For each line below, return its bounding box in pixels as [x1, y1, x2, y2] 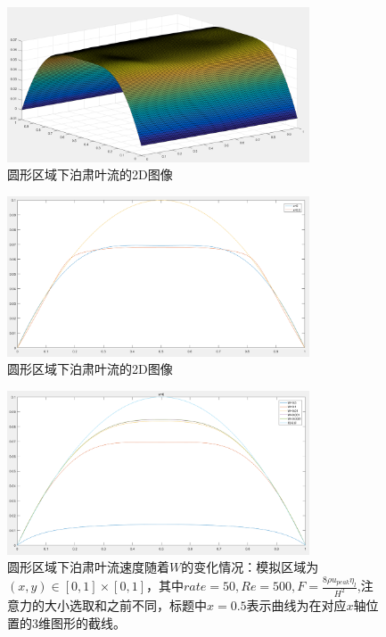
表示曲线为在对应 [246, 595, 347, 614]
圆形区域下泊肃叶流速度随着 [7, 558, 169, 576]
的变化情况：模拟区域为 [181, 558, 319, 576]
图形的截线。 [50, 613, 126, 632]
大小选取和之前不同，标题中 [44, 595, 207, 614]
